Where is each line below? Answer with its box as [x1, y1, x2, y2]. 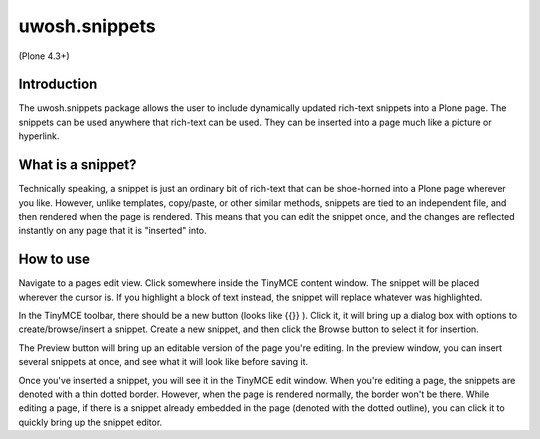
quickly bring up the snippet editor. [18, 416, 163, 428]
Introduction [18, 76, 98, 93]
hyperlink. [18, 130, 60, 142]
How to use [18, 251, 90, 268]
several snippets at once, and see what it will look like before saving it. [18, 356, 309, 368]
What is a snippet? [18, 156, 137, 174]
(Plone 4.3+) [18, 50, 70, 62]
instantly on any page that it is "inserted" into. [18, 225, 207, 237]
